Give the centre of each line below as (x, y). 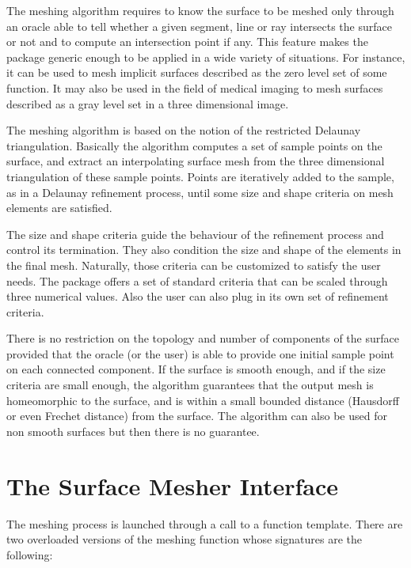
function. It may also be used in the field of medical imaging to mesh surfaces (195, 87)
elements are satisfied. (59, 208)
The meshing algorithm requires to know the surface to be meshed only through (200, 10)
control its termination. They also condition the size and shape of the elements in (204, 250)
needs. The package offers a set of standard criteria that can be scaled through (197, 280)
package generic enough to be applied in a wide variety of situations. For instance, (206, 57)
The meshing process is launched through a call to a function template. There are (205, 523)
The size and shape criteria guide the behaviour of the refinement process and (195, 234)
